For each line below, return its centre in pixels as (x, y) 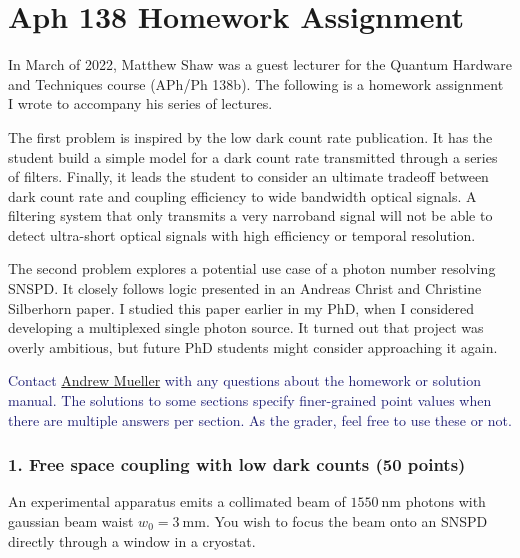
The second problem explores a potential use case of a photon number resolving (252, 268)
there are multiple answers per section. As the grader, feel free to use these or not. (260, 419)
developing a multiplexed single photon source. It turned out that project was (246, 327)
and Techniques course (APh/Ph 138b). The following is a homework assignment (256, 83)
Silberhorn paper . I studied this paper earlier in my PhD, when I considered (241, 307)
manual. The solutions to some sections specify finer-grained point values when (250, 400)
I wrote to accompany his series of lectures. (140, 103)
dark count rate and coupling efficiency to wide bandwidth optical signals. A (242, 195)
